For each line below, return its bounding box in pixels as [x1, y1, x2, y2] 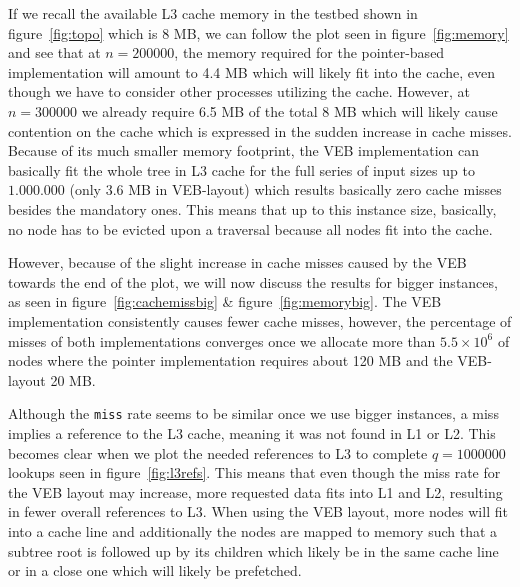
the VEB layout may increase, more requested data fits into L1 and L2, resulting [8, 481, 503, 502]
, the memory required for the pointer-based [174, 42, 445, 63]
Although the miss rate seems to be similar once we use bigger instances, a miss [8, 403, 499, 424]
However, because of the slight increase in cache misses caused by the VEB [8, 252, 467, 273]
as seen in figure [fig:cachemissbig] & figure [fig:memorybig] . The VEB [8, 291, 442, 312]
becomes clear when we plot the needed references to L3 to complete [8, 442, 428, 463]
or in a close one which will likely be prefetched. [8, 560, 302, 581]
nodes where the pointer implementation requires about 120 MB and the [8, 350, 453, 371]
